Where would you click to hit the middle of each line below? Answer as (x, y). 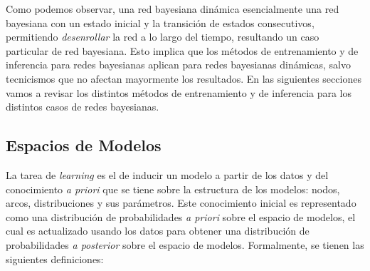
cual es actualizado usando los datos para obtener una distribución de (158, 231)
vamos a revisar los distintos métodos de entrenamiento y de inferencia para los (179, 92)
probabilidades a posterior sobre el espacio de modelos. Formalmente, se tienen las (185, 244)
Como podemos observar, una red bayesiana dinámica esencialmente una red (173, 9)
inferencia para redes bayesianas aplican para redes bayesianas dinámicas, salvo (178, 65)
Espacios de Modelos (84, 145)
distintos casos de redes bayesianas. (83, 107)
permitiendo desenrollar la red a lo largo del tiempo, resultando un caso (163, 37)
